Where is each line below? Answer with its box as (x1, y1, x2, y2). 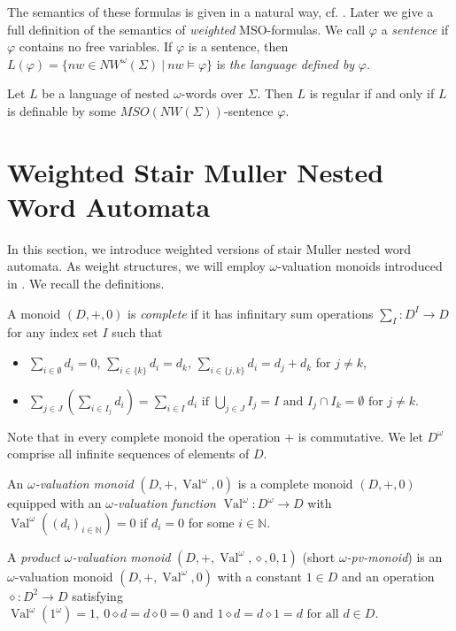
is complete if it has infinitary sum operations (128, 304, 374, 322)
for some (188, 512, 235, 531)
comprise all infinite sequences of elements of (7, 444, 250, 463)
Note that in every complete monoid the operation (7, 427, 281, 445)
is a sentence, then (188, 37, 289, 56)
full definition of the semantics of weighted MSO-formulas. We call (7, 19, 366, 38)
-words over (181, 84, 243, 103)
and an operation (341, 566, 435, 585)
